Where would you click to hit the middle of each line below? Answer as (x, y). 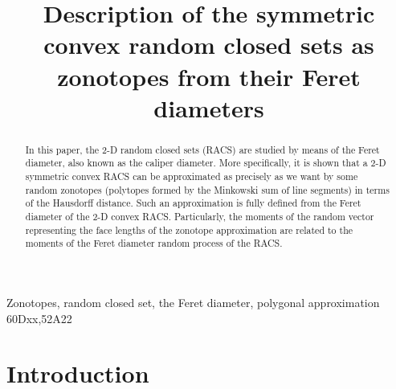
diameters (209, 107)
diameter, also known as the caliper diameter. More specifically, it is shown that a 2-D (206, 163)
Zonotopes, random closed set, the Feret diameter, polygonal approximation (193, 302)
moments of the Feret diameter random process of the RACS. (154, 243)
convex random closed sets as (209, 45)
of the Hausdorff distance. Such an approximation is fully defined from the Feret (193, 203)
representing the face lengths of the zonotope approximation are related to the (189, 229)
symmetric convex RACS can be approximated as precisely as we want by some (192, 176)
